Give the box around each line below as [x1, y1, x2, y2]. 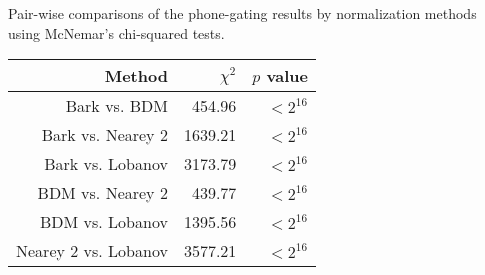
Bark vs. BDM [65, 94, 168, 118]
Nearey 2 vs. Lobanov [16, 239, 168, 263]
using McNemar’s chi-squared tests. [8, 22, 225, 43]
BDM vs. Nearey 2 [37, 181, 168, 205]
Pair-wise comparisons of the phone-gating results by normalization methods [8, 3, 477, 23]
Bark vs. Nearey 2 [41, 123, 168, 147]
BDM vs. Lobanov [40, 210, 168, 234]
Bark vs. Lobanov [44, 152, 168, 176]
